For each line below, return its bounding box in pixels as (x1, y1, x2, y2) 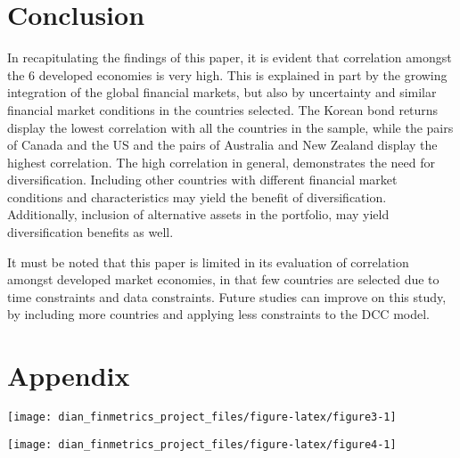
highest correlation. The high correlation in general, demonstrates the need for (7, 152, 436, 171)
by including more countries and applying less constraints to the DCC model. (7, 305, 430, 323)
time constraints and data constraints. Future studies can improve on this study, (7, 287, 447, 306)
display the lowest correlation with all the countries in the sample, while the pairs (7, 118, 454, 136)
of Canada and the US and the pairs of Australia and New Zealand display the (7, 135, 438, 154)
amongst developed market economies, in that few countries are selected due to (7, 270, 439, 289)
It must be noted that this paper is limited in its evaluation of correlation (7, 252, 409, 271)
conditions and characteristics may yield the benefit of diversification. (7, 187, 387, 206)
